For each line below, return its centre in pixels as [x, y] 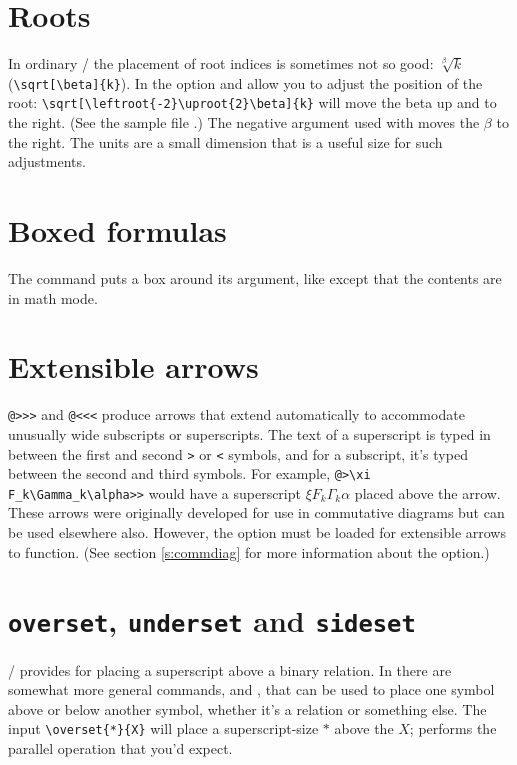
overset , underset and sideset [212, 620]
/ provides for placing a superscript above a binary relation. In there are [230, 669]
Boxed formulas [117, 230]
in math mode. [53, 297]
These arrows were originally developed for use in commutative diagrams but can [256, 512]
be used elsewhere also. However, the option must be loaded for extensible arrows [257, 532]
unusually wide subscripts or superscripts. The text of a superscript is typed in [249, 433]
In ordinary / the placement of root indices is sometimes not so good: [221, 63]
